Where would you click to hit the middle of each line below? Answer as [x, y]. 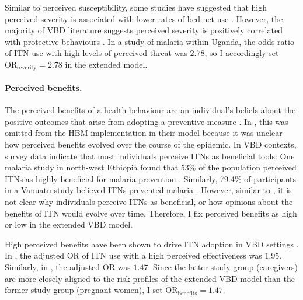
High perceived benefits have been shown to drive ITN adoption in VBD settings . [152, 244]
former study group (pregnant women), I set [84, 290]
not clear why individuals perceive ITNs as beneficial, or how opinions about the [149, 201]
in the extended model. [106, 64]
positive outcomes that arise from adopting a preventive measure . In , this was [147, 121]
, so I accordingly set [242, 53]
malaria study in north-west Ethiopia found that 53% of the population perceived [151, 167]
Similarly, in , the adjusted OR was [68, 266]
